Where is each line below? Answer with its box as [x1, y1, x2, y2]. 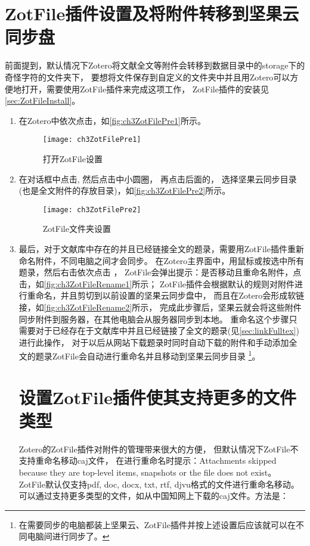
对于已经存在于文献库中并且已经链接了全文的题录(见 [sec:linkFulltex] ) [35, 324, 299, 337]
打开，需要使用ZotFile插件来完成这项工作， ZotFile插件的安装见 [21, 82, 269, 95]
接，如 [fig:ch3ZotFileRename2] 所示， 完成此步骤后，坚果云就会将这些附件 [18, 300, 302, 313]
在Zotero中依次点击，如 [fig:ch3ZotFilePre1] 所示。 [18, 114, 206, 126]
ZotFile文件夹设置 [42, 222, 111, 235]
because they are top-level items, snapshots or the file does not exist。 [18, 466, 277, 479]
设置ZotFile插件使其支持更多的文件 [18, 384, 296, 409]
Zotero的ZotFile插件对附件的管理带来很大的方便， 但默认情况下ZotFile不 [18, 442, 299, 455]
